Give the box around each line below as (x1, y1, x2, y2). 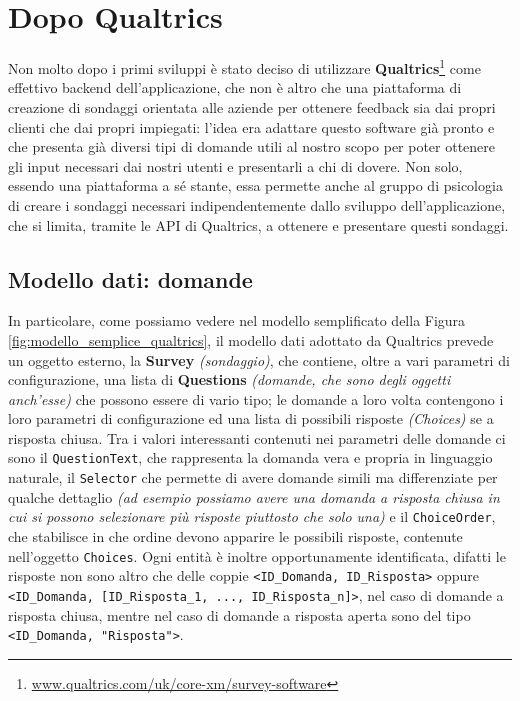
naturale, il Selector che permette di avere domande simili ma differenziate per (8, 467, 498, 488)
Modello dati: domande (8, 263, 253, 294)
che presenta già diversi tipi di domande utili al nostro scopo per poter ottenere (8, 136, 496, 157)
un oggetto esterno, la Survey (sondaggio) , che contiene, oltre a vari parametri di (8, 349, 510, 370)
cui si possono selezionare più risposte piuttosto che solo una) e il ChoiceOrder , (8, 506, 496, 527)
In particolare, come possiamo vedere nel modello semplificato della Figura (8, 310, 466, 331)
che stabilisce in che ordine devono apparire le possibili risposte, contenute (8, 526, 463, 547)
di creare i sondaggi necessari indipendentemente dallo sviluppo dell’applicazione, (8, 194, 506, 215)
